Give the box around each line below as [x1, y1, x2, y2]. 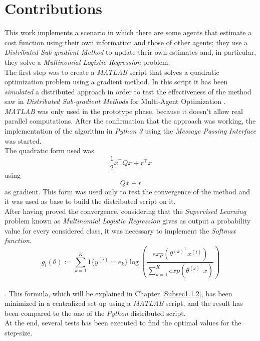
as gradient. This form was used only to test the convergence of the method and [5, 186, 250, 196]
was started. [5, 135, 42, 146]
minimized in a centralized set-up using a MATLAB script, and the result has [5, 298, 243, 308]
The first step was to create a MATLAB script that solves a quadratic [5, 66, 219, 77]
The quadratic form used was [5, 145, 94, 156]
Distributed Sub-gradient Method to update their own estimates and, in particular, [5, 47, 256, 57]
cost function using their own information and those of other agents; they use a [5, 37, 248, 47]
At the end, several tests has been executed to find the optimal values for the [5, 317, 241, 328]
